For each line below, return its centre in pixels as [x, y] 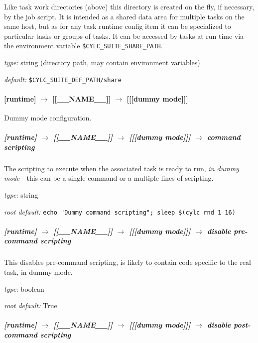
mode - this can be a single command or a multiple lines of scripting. [109, 178]
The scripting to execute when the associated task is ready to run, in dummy [122, 168]
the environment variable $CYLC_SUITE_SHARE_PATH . [83, 46]
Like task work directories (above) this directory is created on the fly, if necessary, [129, 6]
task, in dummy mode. [38, 272]
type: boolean [24, 288]
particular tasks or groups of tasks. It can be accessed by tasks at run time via [124, 36]
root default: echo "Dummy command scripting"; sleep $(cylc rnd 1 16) [120, 211]
